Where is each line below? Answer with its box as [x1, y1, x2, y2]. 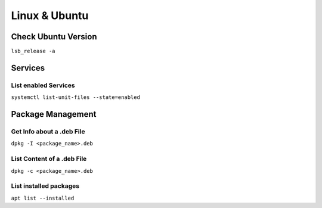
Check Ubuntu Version [11, 32, 97, 42]
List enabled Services [11, 81, 75, 89]
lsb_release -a [11, 48, 56, 55]
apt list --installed [11, 194, 75, 201]
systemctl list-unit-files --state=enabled [11, 94, 140, 101]
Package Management [11, 109, 97, 119]
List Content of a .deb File [11, 155, 87, 163]
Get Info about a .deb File [11, 128, 85, 135]
